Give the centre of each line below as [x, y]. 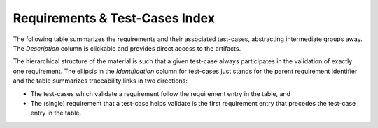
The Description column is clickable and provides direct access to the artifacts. [127, 48]
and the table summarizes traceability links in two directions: [100, 81]
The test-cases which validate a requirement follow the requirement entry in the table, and [160, 93]
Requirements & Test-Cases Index [114, 18]
